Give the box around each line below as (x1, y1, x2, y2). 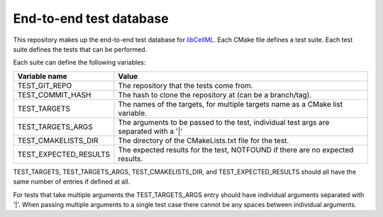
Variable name (17, 71, 67, 81)
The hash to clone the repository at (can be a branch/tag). (118, 89, 312, 99)
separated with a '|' (118, 126, 183, 136)
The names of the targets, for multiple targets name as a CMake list (118, 99, 343, 109)
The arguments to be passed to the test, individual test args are (118, 117, 330, 127)
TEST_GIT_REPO (17, 80, 72, 90)
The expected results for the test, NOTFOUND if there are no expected (118, 145, 354, 155)
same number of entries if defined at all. (13, 177, 131, 186)
